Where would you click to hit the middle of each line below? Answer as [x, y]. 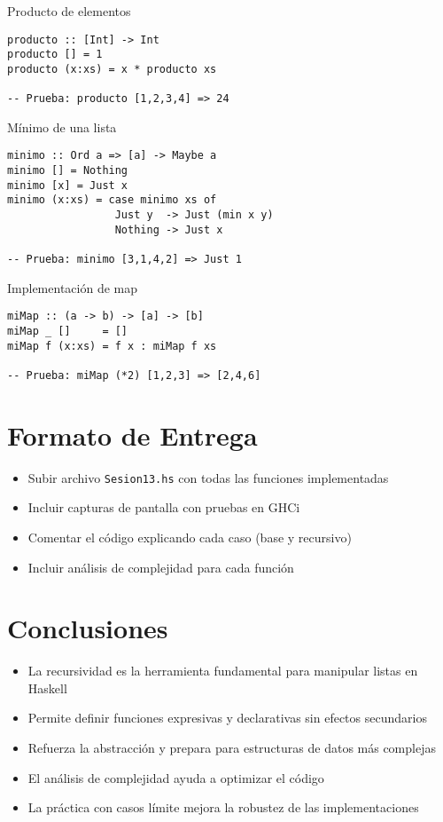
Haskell [47, 688]
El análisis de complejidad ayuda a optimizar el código [176, 777]
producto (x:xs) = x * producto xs [112, 69]
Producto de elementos [69, 11]
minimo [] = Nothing [68, 171]
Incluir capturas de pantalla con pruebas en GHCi [164, 507]
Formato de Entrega [132, 435]
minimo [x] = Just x [68, 185]
